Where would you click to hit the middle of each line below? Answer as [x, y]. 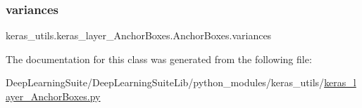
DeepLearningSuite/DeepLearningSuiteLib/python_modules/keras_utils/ [165, 82]
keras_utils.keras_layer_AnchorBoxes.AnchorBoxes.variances [139, 35]
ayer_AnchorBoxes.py [53, 96]
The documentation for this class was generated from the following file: [159, 59]
